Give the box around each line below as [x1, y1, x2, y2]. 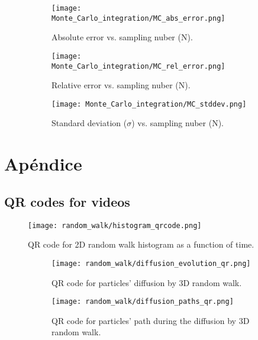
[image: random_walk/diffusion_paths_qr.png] [51, 297, 234, 306]
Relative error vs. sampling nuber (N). [51, 79, 191, 91]
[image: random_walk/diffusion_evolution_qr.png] [51, 259, 251, 268]
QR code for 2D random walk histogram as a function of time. [28, 238, 254, 251]
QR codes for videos [4, 192, 130, 210]
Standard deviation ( [51, 117, 127, 129]
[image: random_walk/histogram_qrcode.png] [28, 221, 202, 230]
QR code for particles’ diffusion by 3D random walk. [51, 276, 242, 288]
